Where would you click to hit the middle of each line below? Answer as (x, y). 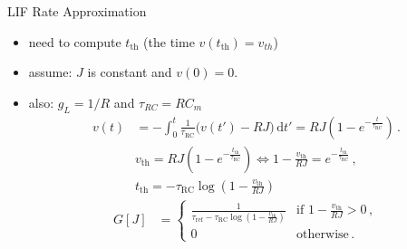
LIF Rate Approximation (77, 11)
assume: (50, 72)
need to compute (75, 41)
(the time (169, 41)
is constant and (130, 72)
